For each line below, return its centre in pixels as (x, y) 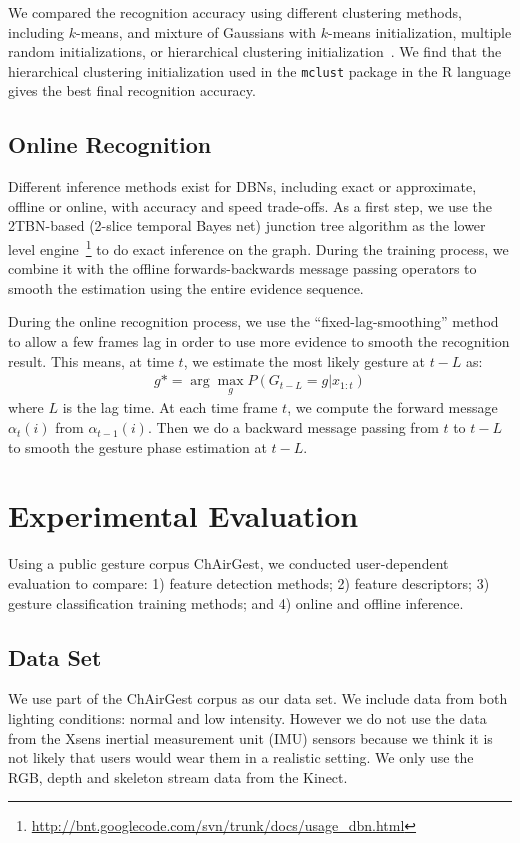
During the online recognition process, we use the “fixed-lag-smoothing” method (253, 321)
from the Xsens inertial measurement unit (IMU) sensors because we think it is (250, 737)
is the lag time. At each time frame (170, 407)
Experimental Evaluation (183, 515)
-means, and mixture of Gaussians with (196, 31)
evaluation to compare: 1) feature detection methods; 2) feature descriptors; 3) (249, 582)
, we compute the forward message (392, 407)
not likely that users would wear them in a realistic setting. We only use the (241, 757)
